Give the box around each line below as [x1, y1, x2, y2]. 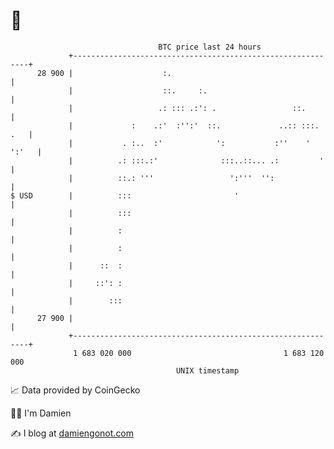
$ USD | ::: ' [10, 190, 240, 201]
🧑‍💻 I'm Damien [10, 407, 72, 419]
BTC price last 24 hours [158, 42, 262, 52]
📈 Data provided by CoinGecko [10, 384, 141, 396]
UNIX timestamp [175, 365, 240, 376]
